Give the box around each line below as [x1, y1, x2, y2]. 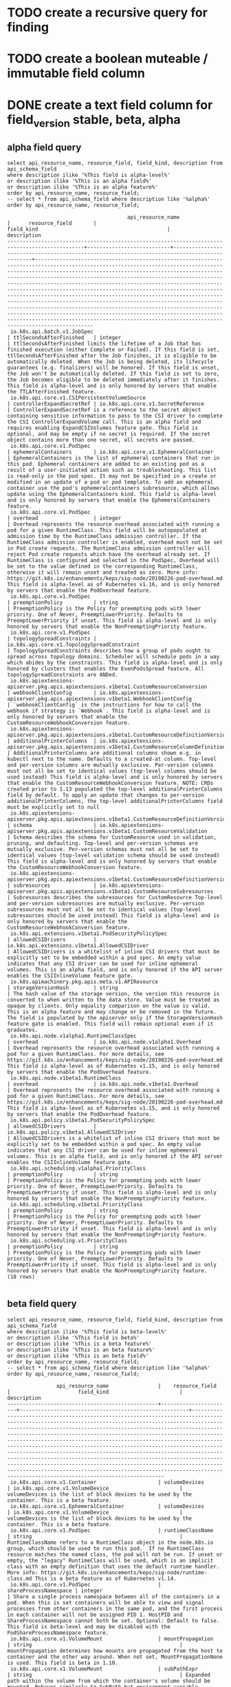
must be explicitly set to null [7, 804, 100, 810]
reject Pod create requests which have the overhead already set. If [7, 550, 211, 558]
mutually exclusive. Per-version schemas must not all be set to [7, 846, 198, 852]
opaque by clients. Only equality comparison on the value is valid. [7, 1002, 211, 1009]
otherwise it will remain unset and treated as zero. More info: [7, 569, 198, 576]
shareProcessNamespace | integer [7, 1587, 103, 1594]
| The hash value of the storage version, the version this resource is [7, 990, 220, 997]
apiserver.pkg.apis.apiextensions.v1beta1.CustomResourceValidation [7, 828, 208, 835]
